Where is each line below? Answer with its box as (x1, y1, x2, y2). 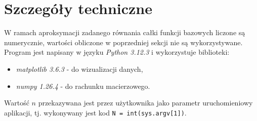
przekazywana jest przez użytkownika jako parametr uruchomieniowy (38, 97, 253, 108)
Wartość (4, 97, 29, 108)
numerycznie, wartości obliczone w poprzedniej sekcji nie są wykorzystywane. (4, 37, 243, 47)
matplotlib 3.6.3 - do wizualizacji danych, (16, 63, 143, 74)
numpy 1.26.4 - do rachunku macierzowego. (16, 80, 150, 91)
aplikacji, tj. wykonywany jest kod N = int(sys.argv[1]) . (4, 107, 187, 117)
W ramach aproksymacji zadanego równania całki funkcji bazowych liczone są (4, 27, 245, 38)
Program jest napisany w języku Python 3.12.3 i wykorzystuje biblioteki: (4, 47, 230, 57)
